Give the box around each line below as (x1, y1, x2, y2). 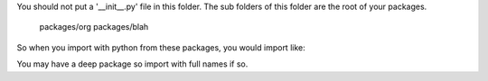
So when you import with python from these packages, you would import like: (16, 41, 306, 53)
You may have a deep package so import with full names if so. (16, 58, 249, 69)
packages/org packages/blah (39, 22, 149, 32)
